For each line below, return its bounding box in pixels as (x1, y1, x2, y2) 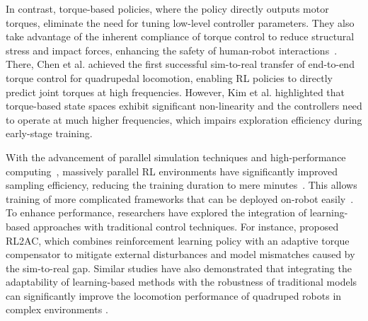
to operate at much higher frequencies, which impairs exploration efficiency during (6, 112, 362, 127)
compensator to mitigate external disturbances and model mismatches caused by (6, 247, 355, 262)
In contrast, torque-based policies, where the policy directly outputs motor (6, 1, 329, 16)
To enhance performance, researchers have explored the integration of (6, 205, 307, 220)
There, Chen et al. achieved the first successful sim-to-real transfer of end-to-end (6, 57, 355, 71)
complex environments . (6, 302, 108, 317)
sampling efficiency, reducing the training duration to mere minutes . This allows (6, 177, 357, 192)
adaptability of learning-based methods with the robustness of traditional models (6, 274, 357, 289)
